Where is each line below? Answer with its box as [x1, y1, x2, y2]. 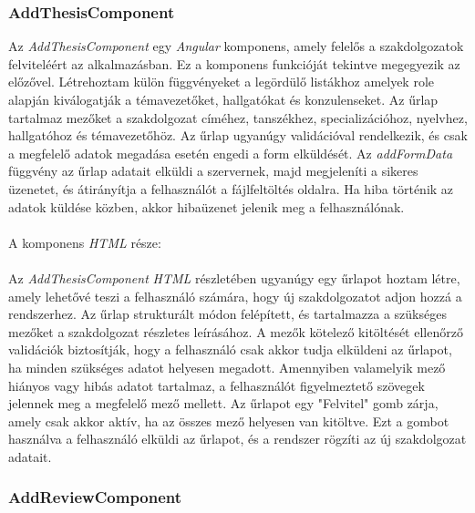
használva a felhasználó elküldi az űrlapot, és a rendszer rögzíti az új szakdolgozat [8, 429, 467, 448]
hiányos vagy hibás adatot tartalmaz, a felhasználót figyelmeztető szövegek [8, 375, 425, 395]
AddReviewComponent [8, 486, 182, 508]
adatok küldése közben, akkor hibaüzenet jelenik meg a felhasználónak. [8, 197, 405, 216]
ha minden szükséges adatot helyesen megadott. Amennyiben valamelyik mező [8, 357, 446, 376]
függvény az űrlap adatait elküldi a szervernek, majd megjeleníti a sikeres [8, 161, 418, 180]
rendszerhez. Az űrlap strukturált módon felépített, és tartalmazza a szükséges [8, 304, 447, 323]
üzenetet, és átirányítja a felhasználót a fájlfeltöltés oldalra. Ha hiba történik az [8, 179, 454, 198]
